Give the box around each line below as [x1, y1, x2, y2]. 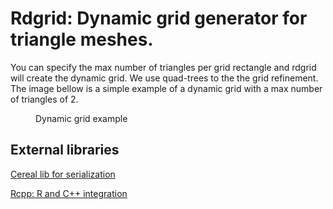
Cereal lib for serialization [10, 168, 116, 180]
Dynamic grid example [35, 112, 128, 124]
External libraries [10, 142, 120, 159]
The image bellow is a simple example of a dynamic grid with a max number [10, 82, 323, 94]
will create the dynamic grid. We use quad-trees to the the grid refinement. [10, 72, 319, 84]
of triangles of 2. [10, 93, 79, 105]
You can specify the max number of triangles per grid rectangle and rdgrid [10, 61, 317, 73]
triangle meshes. [10, 28, 154, 51]
